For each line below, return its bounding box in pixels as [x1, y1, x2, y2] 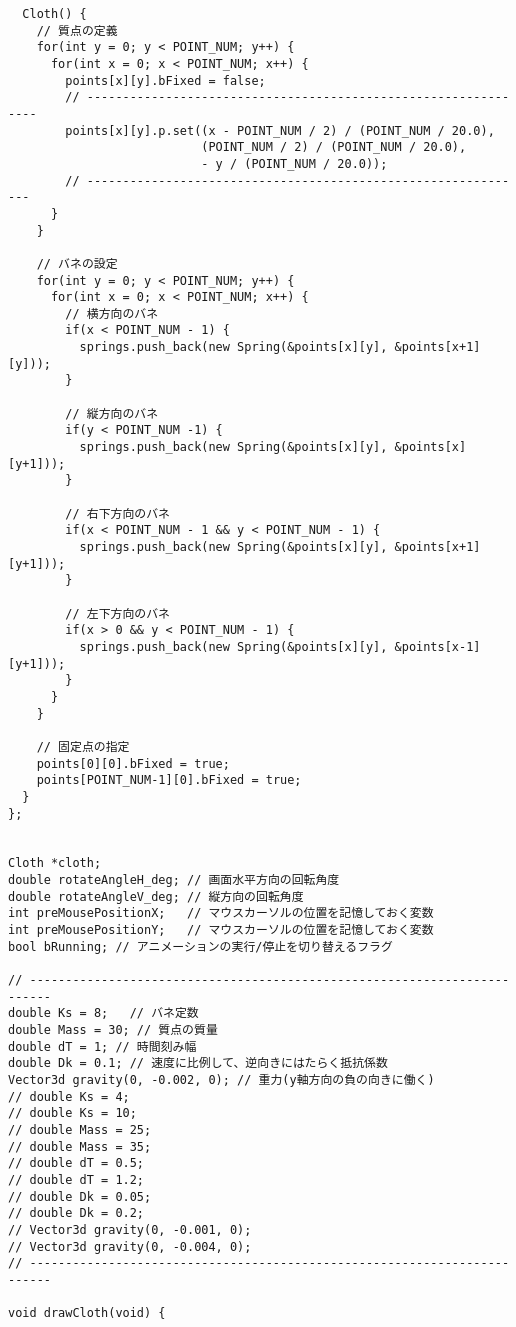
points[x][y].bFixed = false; [65, 73, 266, 88]
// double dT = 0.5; [8, 1156, 145, 1171]
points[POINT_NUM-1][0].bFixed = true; [36, 773, 302, 788]
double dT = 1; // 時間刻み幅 [8, 1039, 197, 1054]
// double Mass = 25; [8, 1122, 152, 1137]
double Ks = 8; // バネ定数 [8, 1006, 199, 1021]
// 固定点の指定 [36, 739, 130, 754]
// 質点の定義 [36, 23, 118, 38]
